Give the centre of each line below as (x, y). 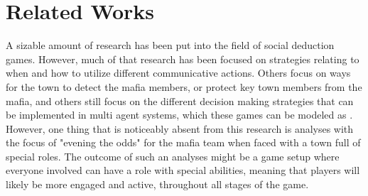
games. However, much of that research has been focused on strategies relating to (183, 59)
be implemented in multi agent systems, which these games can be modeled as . (179, 115)
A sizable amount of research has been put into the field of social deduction (170, 45)
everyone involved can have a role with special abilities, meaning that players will (183, 170)
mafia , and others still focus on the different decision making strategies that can (180, 100)
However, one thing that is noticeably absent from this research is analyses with (180, 128)
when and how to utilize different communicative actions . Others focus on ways (178, 73)
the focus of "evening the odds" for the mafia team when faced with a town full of (183, 142)
